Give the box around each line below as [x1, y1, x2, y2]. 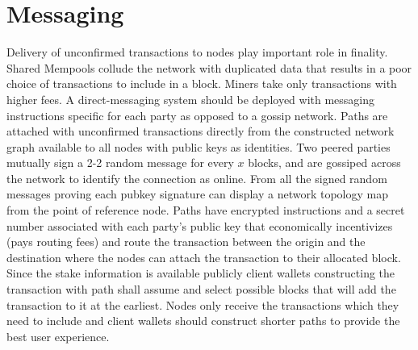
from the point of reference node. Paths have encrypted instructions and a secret [6, 202, 405, 219]
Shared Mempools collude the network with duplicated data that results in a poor [6, 59, 412, 76]
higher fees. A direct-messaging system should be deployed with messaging [6, 90, 375, 107]
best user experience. [6, 327, 110, 344]
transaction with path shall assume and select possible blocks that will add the [6, 281, 396, 298]
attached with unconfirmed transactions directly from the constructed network [6, 123, 395, 140]
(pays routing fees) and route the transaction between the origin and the [6, 233, 366, 250]
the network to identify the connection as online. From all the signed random [6, 169, 387, 186]
